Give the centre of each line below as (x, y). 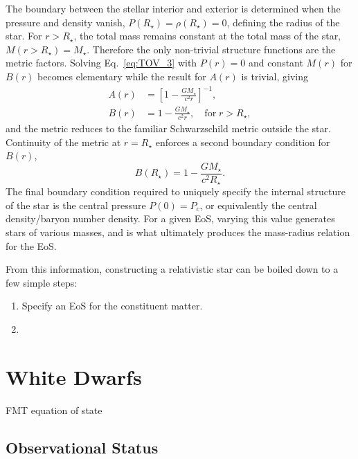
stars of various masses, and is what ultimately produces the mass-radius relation (178, 232)
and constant (276, 63)
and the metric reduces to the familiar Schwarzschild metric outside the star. (168, 128)
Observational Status (82, 447)
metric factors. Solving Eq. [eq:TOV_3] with (101, 63)
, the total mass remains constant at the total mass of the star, (207, 36)
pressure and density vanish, (65, 22)
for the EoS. (31, 245)
